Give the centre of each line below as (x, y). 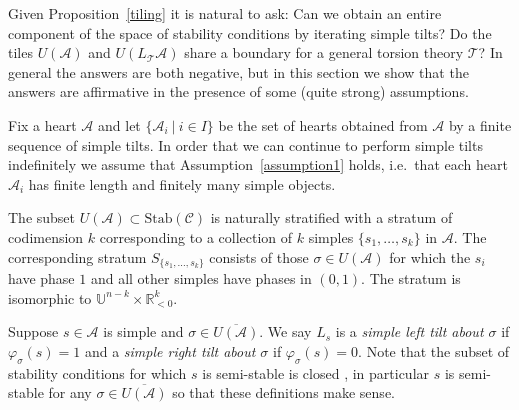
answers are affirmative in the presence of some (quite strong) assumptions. (238, 91)
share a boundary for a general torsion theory (324, 52)
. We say (285, 331)
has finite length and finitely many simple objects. (182, 183)
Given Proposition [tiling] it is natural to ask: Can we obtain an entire (225, 13)
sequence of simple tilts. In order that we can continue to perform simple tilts (245, 144)
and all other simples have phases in (201, 277)
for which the (430, 256)
